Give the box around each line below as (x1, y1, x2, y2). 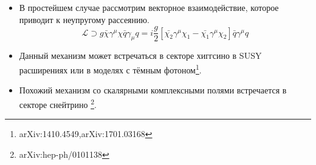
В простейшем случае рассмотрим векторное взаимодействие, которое (19, 1, 279, 13)
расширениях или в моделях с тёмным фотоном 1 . (19, 62, 202, 76)
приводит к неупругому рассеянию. (19, 13, 149, 25)
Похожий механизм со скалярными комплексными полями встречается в (19, 84, 287, 96)
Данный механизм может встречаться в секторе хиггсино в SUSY (19, 49, 262, 62)
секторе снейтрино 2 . (19, 96, 97, 110)
